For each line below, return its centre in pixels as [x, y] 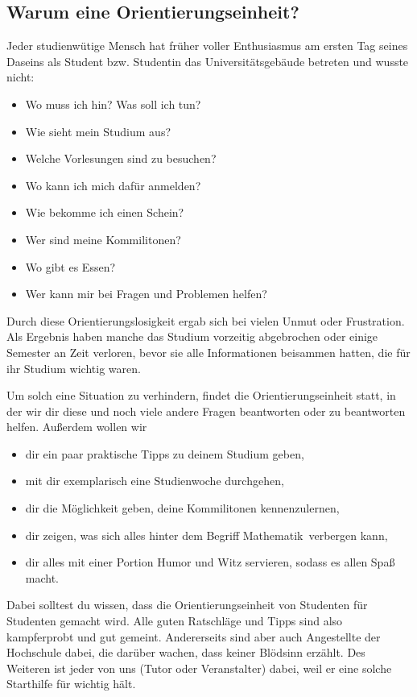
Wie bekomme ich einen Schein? [105, 212]
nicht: [21, 77]
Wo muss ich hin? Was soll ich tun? [113, 104]
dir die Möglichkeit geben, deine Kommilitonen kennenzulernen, [182, 508]
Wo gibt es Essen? [70, 266]
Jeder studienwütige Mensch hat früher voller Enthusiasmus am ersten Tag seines [207, 46]
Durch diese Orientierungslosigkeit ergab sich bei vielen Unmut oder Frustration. [206, 320]
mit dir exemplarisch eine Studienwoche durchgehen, [155, 481]
